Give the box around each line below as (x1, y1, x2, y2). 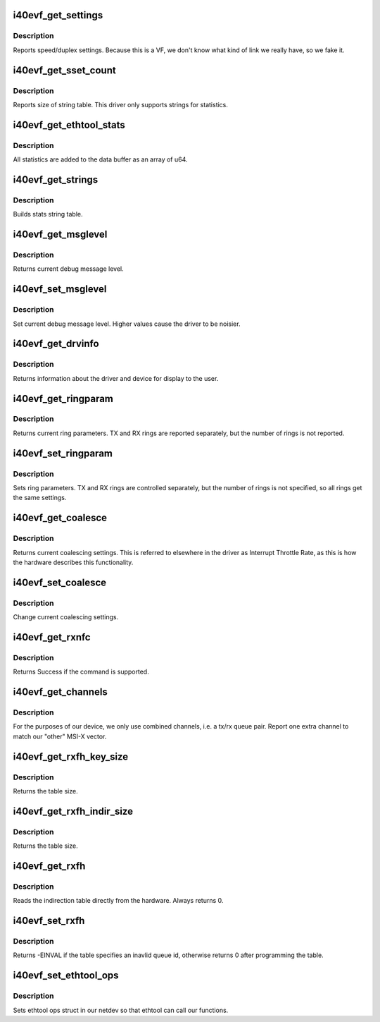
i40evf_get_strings (13, 174, 99, 185)
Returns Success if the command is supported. (13, 667, 149, 676)
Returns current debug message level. (13, 264, 124, 273)
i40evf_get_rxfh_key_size (13, 750, 129, 762)
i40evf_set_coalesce (13, 576, 107, 588)
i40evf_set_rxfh (13, 915, 85, 927)
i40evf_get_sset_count (13, 64, 116, 76)
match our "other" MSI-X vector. (13, 732, 107, 741)
